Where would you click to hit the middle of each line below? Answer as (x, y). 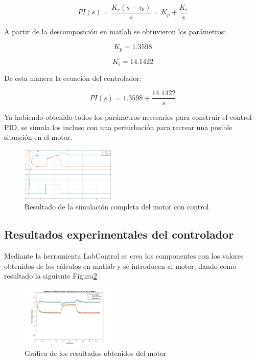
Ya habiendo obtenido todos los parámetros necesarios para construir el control (128, 117)
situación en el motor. (38, 137)
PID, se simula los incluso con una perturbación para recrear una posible (118, 127)
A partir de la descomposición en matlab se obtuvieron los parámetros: (115, 31)
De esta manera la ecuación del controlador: (73, 78)
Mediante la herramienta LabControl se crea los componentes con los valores (124, 256)
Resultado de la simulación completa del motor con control (117, 207)
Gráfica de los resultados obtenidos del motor (96, 353)
